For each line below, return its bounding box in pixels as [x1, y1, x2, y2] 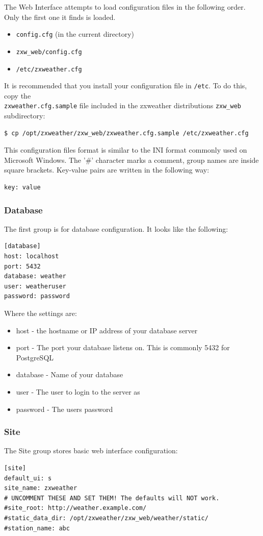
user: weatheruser [4, 282, 66, 290]
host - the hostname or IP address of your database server [16, 325, 198, 335]
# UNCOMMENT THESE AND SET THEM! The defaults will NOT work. [4, 494, 220, 502]
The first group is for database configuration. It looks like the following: [4, 223, 228, 234]
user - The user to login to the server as [16, 386, 140, 397]
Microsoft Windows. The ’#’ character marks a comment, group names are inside [4, 154, 259, 165]
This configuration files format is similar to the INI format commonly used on [4, 144, 247, 155]
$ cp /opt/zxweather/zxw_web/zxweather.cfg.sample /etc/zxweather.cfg [4, 129, 249, 137]
